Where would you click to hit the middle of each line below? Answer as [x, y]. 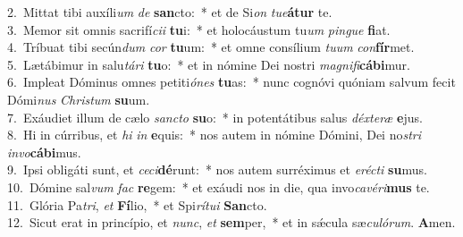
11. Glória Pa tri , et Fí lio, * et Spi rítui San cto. [137, 204]
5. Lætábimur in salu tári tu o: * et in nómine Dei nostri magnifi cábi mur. [209, 64]
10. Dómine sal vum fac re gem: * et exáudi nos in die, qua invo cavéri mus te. [219, 186]
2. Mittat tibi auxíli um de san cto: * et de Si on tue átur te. [170, 12]
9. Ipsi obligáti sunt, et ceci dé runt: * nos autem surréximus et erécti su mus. [217, 169]
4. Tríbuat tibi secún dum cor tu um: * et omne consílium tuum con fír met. [211, 47]
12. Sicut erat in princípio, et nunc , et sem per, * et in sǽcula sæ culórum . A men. [231, 222]
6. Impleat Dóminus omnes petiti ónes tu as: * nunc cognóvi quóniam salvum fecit [231, 82]
